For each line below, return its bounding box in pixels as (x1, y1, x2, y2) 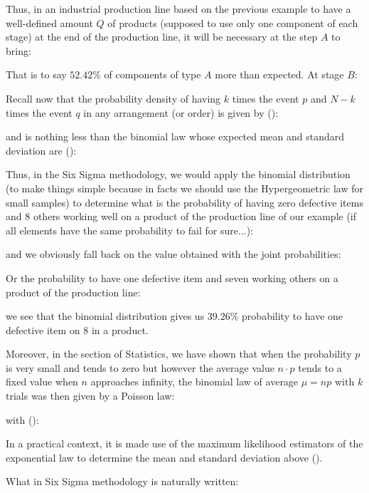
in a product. (91, 322, 149, 337)
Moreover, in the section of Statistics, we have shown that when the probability (6, 346, 352, 361)
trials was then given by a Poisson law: (6, 388, 175, 403)
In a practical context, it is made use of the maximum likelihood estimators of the (6, 436, 363, 451)
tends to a (298, 360, 342, 375)
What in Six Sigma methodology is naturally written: (6, 474, 239, 489)
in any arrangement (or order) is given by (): (83, 105, 279, 120)
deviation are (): (6, 142, 77, 157)
